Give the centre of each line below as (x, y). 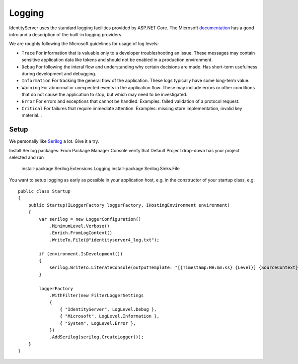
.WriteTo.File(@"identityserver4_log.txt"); (105, 240)
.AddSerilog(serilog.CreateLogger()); (97, 337)
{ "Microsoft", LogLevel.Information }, (110, 316)
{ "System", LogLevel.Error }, (98, 323)
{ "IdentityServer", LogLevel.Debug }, (108, 309)
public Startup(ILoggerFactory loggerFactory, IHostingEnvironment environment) (129, 205)
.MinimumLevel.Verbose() (80, 226)
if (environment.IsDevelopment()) (81, 254)
